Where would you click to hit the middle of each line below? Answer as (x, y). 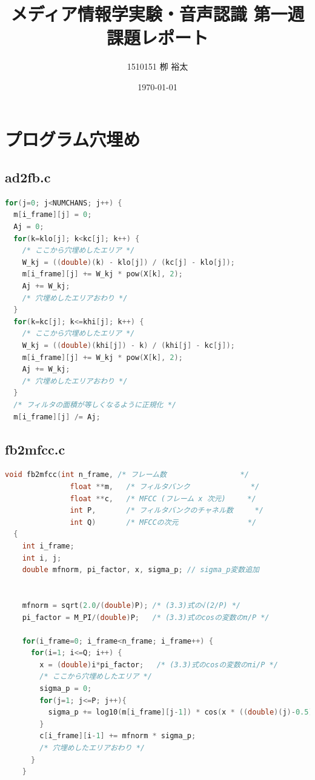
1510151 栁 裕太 (157, 66)
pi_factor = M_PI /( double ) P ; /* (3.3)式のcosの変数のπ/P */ (146, 617)
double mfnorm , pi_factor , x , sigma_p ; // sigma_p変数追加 (141, 570)
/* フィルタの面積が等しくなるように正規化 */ (95, 405)
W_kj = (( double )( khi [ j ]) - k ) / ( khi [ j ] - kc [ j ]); (128, 346)
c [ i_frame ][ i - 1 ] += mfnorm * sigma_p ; (118, 736)
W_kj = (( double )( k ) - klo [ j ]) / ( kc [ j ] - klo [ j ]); (128, 262)
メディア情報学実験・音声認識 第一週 (157, 14)
